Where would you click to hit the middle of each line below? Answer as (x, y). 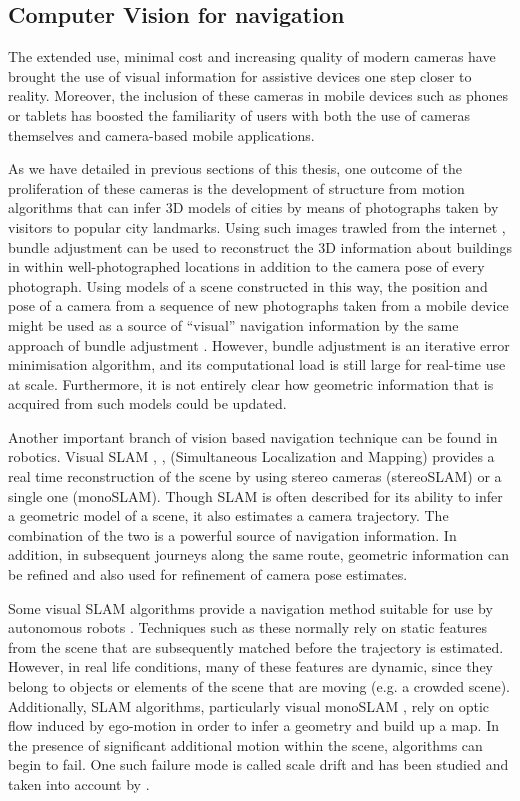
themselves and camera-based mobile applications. (161, 134)
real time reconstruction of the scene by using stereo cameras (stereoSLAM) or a (255, 476)
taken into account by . (79, 783)
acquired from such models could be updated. (147, 403)
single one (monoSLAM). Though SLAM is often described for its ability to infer (255, 495)
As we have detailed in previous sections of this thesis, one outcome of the (235, 168)
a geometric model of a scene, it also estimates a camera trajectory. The (228, 515)
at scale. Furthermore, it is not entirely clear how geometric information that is (251, 383)
